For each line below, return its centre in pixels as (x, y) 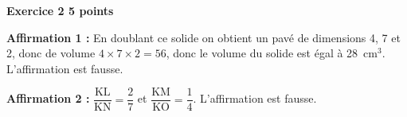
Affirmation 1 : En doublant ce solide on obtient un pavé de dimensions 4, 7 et (203, 37)
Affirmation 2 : (48, 98)
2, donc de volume (51, 53)
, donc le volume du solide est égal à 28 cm (272, 53)
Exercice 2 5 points (60, 10)
